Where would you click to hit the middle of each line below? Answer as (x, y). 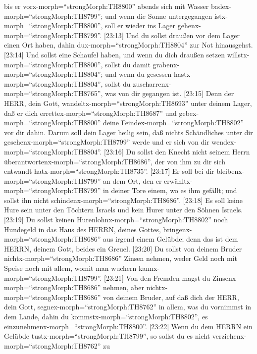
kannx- (149, 268)
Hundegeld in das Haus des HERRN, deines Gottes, (82, 229)
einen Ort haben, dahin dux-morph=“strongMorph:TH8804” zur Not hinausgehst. (128, 45)
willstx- (238, 54)
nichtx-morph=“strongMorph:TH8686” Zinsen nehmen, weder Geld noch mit (121, 258)
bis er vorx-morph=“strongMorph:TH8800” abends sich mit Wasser (106, 6)
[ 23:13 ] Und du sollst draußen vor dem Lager (172, 35)
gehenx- (189, 25)
